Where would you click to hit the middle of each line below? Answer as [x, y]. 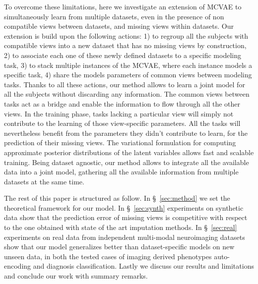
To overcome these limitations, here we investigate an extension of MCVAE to [123, 6]
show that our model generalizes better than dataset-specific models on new [119, 247]
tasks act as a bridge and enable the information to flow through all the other [122, 103]
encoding [18, 266]
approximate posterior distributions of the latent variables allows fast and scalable [129, 152]
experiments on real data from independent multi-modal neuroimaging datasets [125, 237]
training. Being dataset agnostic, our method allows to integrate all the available [127, 162]
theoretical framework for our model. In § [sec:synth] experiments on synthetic [124, 207]
